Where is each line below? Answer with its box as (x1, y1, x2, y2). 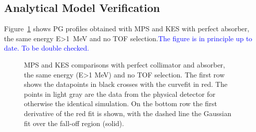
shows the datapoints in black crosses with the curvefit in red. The (24, 79, 228, 89)
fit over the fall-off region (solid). (24, 118, 124, 128)
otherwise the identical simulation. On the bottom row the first (24, 98, 217, 109)
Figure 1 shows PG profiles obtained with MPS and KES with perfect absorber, (4, 23, 250, 34)
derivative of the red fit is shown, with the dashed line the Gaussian (24, 108, 232, 118)
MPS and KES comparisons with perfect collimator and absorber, (24, 59, 225, 69)
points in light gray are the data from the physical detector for (24, 88, 216, 99)
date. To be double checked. (4, 43, 89, 53)
